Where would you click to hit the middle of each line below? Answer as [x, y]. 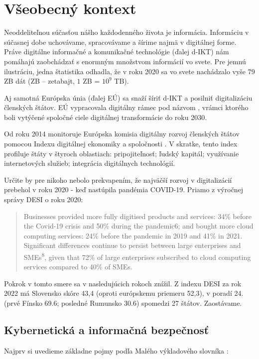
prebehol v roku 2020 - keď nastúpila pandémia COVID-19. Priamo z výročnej [124, 189]
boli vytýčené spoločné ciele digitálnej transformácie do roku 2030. [106, 117]
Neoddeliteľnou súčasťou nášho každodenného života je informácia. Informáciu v [127, 32]
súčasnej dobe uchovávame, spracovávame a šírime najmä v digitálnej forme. [120, 42]
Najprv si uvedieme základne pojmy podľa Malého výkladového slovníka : [116, 350]
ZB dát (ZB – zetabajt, [39, 81]
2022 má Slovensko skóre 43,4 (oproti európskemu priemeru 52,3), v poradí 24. [124, 293]
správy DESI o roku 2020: [44, 199]
